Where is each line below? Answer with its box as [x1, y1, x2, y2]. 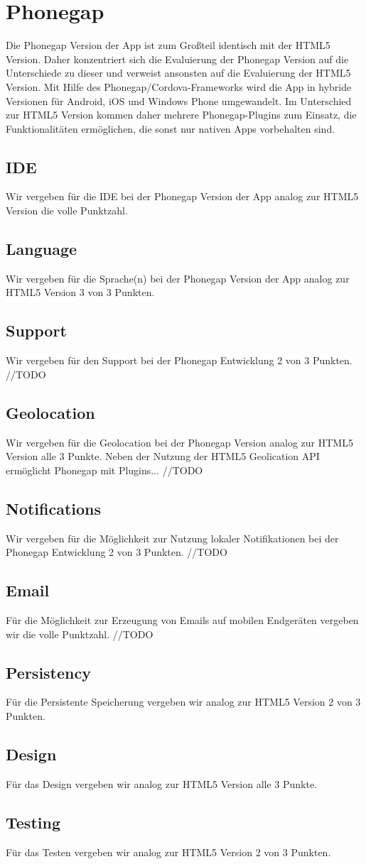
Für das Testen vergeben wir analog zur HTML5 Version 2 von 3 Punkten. [6, 844, 331, 859]
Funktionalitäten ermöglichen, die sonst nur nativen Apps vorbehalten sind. [6, 121, 335, 136]
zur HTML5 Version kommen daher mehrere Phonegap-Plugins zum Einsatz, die [6, 107, 357, 122]
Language [6, 238, 77, 260]
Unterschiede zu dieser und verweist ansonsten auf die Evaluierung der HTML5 [6, 65, 351, 80]
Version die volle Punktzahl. [6, 203, 128, 218]
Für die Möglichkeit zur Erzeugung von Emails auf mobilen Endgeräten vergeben [6, 613, 359, 628]
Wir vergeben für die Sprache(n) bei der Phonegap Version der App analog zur [6, 270, 350, 285]
